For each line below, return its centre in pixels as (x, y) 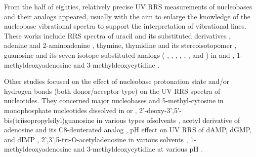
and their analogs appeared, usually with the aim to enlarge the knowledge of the (127, 16)
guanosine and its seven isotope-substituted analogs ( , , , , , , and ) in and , (119, 55)
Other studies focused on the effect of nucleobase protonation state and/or (117, 81)
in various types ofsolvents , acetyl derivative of (168, 120)
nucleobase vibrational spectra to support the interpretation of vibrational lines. (125, 26)
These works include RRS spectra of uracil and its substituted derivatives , (117, 35)
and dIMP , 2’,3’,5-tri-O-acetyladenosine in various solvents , (96, 139)
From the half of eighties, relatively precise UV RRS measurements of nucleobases (128, 6)
